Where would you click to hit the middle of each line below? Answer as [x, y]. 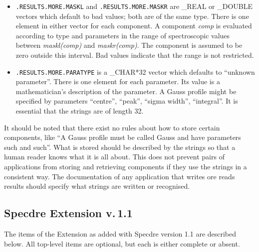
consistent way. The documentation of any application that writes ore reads [120, 176]
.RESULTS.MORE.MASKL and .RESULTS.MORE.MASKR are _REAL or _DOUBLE [134, 6]
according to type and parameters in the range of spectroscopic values [123, 35]
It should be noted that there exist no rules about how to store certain [112, 127]
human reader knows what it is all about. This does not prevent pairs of [114, 157]
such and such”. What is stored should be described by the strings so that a [120, 147]
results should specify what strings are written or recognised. [97, 186]
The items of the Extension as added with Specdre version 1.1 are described [120, 234]
